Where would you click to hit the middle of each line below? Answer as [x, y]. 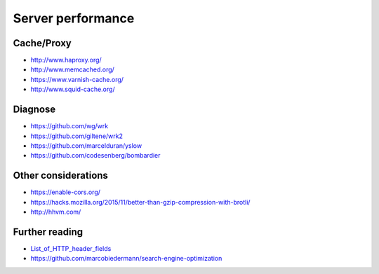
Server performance [74, 18]
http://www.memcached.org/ [73, 69]
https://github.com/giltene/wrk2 [77, 136]
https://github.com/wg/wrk [69, 126]
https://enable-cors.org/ [66, 192]
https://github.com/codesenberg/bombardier [95, 156]
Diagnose [34, 110]
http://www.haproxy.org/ [66, 60]
